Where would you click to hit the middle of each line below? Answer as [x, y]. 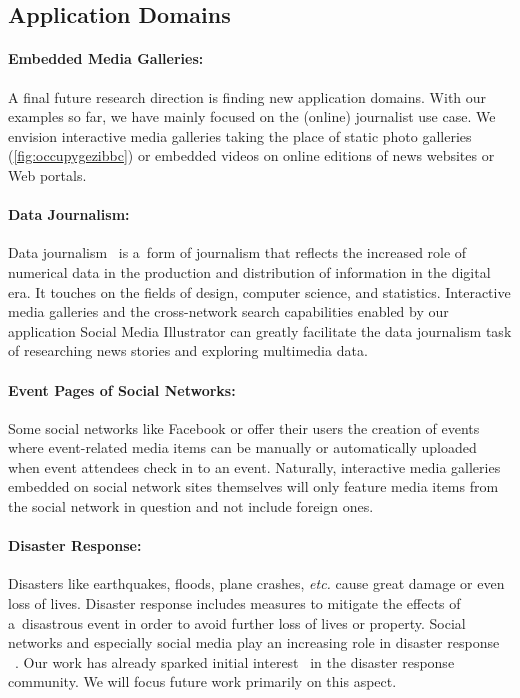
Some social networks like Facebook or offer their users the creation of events [244, 427]
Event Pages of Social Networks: [122, 389]
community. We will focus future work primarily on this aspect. [202, 681]
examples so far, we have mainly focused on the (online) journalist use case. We [252, 116]
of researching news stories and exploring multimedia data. [188, 350]
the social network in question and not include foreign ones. [191, 506]
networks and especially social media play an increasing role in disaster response [254, 642]
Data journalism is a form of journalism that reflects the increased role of [237, 252]
